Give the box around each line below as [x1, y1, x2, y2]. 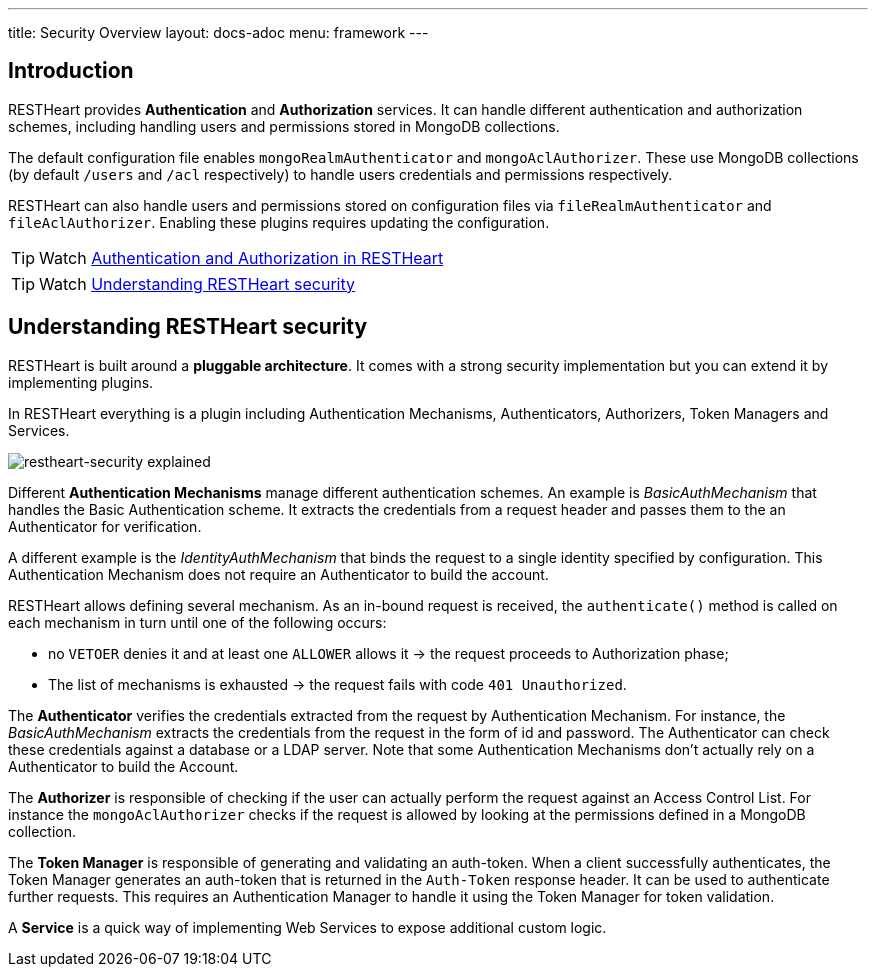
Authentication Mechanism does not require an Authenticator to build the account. [8, 565, 549, 583]
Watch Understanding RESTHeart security [39, 273, 356, 294]
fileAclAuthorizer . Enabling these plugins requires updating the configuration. [8, 213, 550, 231]
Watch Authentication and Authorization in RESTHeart [39, 247, 444, 268]
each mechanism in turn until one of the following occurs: [8, 613, 387, 631]
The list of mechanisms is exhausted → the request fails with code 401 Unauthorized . [48, 675, 627, 693]
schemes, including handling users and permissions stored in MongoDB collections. [8, 117, 560, 135]
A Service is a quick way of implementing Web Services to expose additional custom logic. [8, 918, 607, 936]
